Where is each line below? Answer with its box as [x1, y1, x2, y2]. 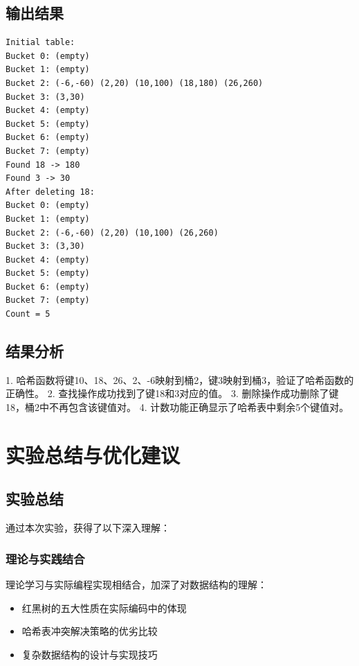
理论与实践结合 [6, 550, 85, 567]
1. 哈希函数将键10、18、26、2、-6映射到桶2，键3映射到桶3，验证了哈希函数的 [6, 372, 354, 387]
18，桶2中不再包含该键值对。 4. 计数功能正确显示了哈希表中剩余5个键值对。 [6, 400, 349, 414]
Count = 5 [6, 309, 50, 319]
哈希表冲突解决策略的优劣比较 [21, 624, 158, 638]
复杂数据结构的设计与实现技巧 [21, 647, 158, 661]
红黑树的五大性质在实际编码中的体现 [21, 600, 187, 615]
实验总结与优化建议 [6, 440, 181, 468]
